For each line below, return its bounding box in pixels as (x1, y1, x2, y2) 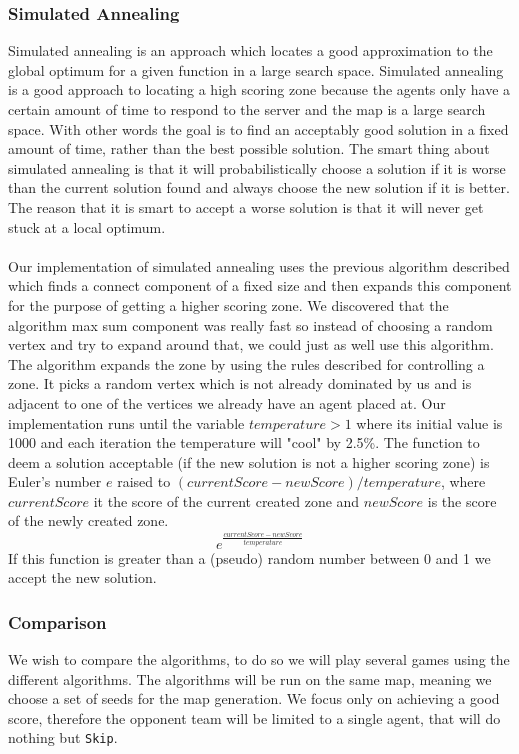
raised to (117, 471, 171, 492)
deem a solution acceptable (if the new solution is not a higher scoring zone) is (8, 451, 490, 472)
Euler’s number (8, 471, 102, 492)
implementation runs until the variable (8, 412, 245, 433)
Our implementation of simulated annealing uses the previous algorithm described (8, 255, 510, 276)
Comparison (8, 609, 107, 634)
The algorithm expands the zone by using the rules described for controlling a (8, 353, 485, 374)
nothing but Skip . (8, 727, 118, 748)
